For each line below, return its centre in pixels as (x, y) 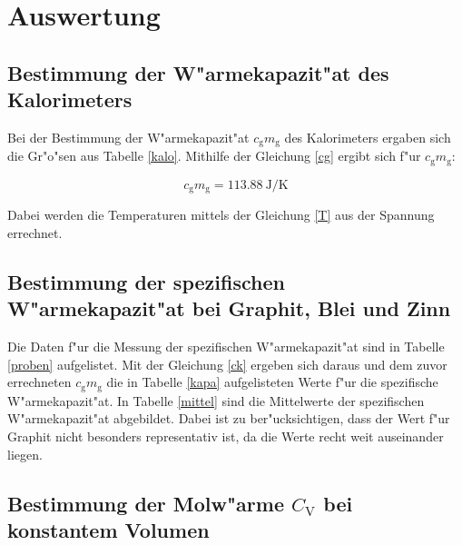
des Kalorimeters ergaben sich (368, 137)
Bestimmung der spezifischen (146, 281)
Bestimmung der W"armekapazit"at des (198, 72)
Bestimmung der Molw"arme (146, 503)
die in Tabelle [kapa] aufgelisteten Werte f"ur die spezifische (272, 382)
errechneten (39, 382)
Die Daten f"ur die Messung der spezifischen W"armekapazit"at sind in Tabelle (226, 347)
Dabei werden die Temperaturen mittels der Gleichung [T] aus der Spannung (221, 215)
